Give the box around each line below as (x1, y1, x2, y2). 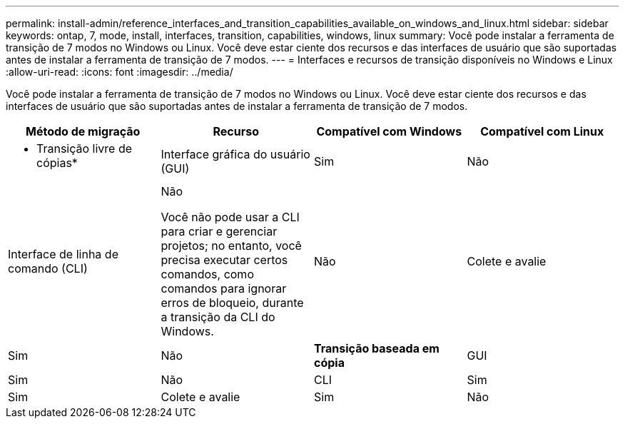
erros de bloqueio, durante (161, 296, 304, 310)
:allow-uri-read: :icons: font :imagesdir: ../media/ (6, 66, 233, 78)
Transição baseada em (314, 341, 439, 355)
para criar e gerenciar (161, 224, 278, 238)
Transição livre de (36, 141, 133, 156)
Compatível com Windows (316, 124, 462, 138)
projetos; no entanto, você (161, 238, 302, 253)
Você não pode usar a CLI (161, 210, 300, 224)
